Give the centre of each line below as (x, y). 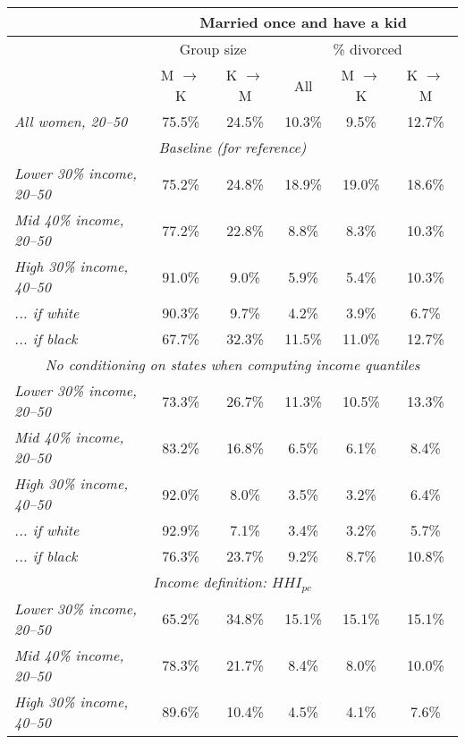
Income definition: (210, 582)
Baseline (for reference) (232, 147)
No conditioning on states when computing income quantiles (232, 364)
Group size (213, 49)
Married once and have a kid (303, 22)
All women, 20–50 (71, 121)
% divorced (368, 49)
